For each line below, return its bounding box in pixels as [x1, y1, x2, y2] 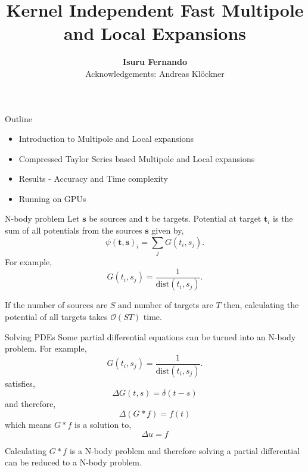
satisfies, [5, 377, 35, 389]
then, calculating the [223, 299, 299, 311]
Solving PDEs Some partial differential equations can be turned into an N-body [5, 330, 296, 343]
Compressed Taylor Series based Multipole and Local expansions [18, 152, 255, 164]
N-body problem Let [5, 212, 80, 225]
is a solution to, [74, 418, 132, 430]
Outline [5, 112, 32, 125]
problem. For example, [5, 342, 87, 355]
